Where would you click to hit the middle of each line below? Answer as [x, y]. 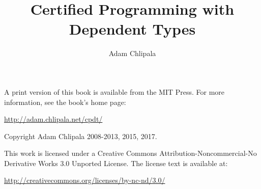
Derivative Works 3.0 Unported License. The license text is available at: [116, 163]
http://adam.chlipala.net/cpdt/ [53, 119]
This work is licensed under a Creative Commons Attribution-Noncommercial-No [130, 153]
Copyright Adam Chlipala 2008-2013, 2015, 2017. [81, 136]
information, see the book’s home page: [65, 102]
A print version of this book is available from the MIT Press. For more [114, 91]
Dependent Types [132, 29]
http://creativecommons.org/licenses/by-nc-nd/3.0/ [85, 180]
